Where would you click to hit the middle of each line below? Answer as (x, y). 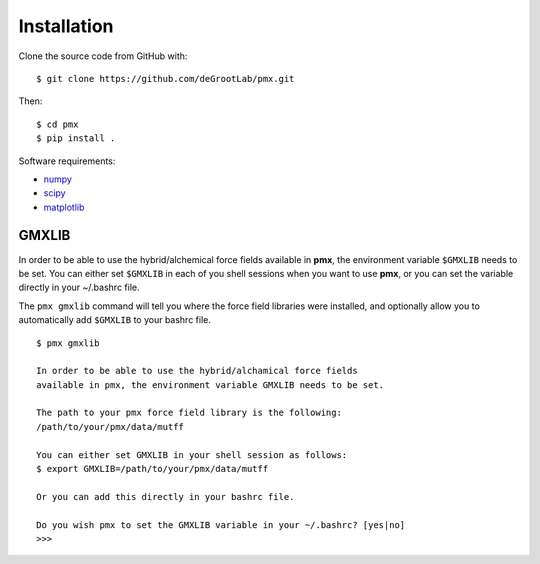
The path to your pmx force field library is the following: (189, 413)
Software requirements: (67, 161)
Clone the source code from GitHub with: (103, 56)
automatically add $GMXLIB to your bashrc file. (115, 320)
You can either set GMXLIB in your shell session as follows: (192, 454)
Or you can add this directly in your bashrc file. (165, 496)
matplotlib (64, 207)
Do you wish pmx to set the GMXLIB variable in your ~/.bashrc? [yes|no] (221, 524)
